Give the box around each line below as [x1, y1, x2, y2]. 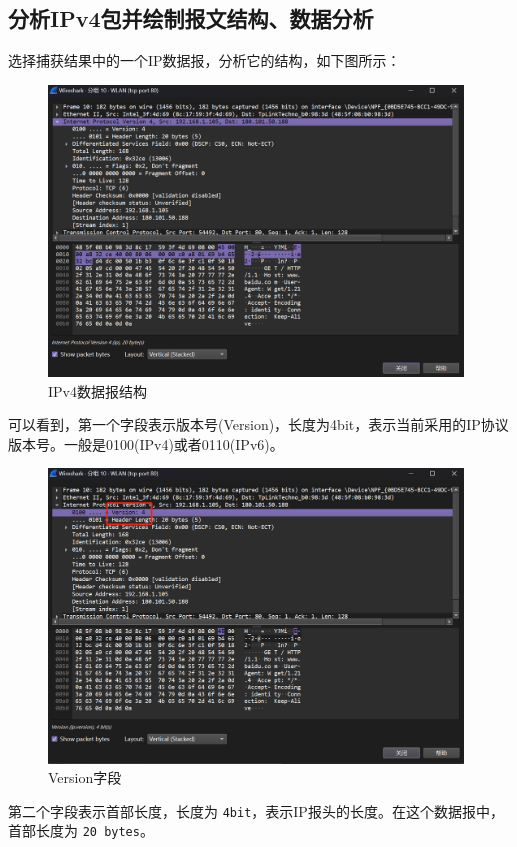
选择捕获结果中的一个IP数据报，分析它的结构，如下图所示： [8, 50, 401, 71]
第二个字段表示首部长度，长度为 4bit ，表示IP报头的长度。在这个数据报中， [8, 800, 504, 821]
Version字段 [48, 767, 122, 788]
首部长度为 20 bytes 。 [8, 820, 154, 841]
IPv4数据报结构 [48, 380, 147, 401]
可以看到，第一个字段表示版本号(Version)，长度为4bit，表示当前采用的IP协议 [8, 414, 509, 435]
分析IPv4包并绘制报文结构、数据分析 [8, 3, 374, 34]
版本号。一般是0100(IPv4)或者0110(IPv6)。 [8, 433, 284, 454]
